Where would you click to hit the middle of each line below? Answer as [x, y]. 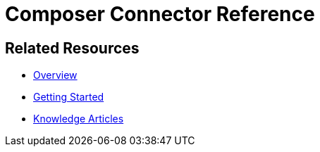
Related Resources [72, 48]
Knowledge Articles [79, 119]
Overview [55, 75]
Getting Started [69, 97]
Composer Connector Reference [160, 14]
